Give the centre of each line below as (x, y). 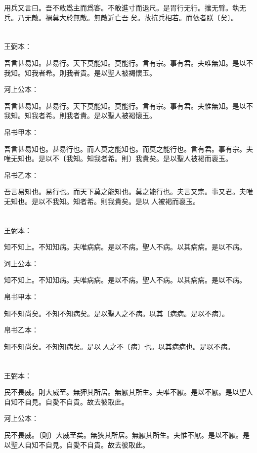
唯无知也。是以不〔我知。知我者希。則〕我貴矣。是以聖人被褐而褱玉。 (118, 158)
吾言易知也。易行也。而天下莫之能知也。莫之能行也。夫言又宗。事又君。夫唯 (128, 191)
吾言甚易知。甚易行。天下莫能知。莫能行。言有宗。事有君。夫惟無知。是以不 (128, 105)
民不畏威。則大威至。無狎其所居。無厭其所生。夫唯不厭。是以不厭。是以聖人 (128, 392)
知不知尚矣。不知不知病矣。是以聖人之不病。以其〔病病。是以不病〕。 (116, 313)
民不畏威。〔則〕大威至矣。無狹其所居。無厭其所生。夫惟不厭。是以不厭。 (123, 435)
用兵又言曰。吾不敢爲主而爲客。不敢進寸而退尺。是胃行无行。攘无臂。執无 (125, 7)
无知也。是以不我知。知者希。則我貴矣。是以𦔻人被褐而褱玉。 (102, 201)
